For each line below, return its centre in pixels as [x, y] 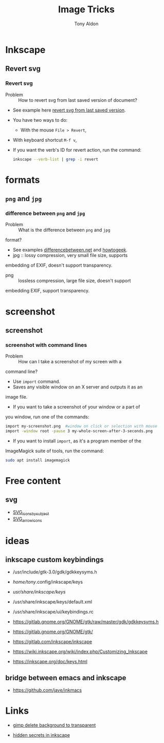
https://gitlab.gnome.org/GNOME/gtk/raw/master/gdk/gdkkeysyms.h [86, 622]
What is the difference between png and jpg [64, 230]
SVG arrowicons [27, 519]
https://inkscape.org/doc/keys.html [50, 662]
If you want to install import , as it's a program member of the [77, 441]
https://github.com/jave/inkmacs [47, 690]
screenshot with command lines [46, 345]
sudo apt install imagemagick [38, 460]
